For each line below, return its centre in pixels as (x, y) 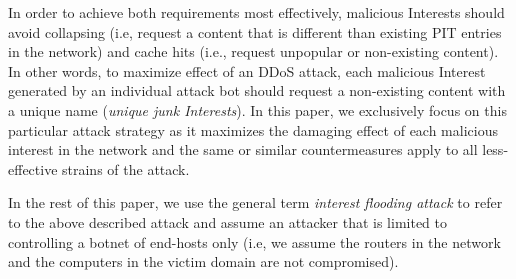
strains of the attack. (126, 168)
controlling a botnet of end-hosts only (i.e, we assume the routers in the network (254, 241)
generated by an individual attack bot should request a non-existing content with (257, 90)
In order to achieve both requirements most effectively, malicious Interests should (256, 12)
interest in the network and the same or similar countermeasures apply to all (243, 149)
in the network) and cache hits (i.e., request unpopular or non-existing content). (253, 51)
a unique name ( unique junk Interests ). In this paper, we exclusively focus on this (257, 109)
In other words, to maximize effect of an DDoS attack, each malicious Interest (247, 70)
